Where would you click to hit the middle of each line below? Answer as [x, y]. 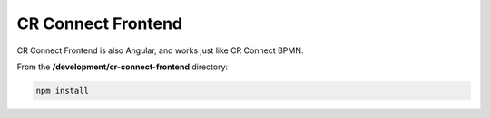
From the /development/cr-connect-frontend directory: [122, 67]
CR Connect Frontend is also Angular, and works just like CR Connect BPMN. [160, 50]
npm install [63, 91]
